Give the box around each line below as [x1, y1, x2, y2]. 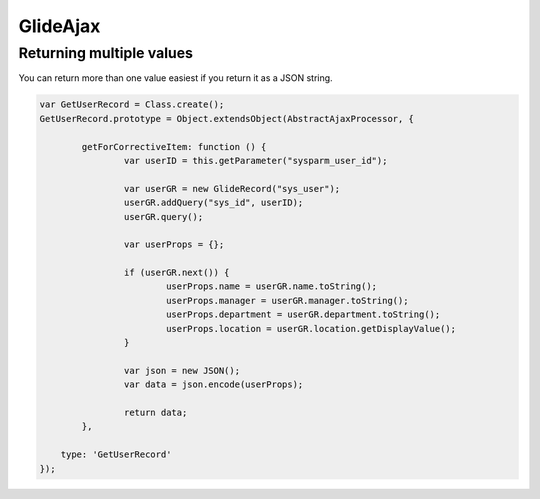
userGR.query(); [123, 211, 204, 222]
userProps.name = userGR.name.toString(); [165, 281, 378, 292]
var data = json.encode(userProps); [123, 379, 304, 390]
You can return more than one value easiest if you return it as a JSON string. [18, 72, 334, 84]
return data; [123, 406, 188, 418]
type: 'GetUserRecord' [60, 449, 172, 460]
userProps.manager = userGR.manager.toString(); [165, 295, 409, 306]
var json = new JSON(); [123, 365, 240, 376]
